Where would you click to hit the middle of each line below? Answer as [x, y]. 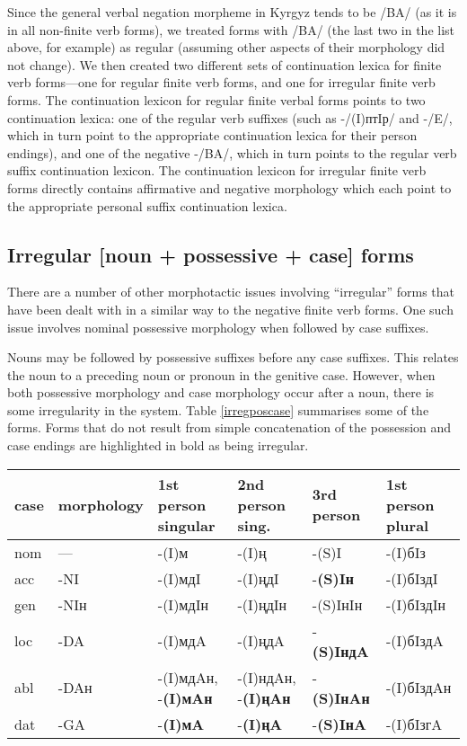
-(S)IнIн [337, 604]
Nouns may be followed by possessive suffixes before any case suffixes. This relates [233, 357]
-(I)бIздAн [419, 688]
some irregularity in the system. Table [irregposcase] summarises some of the [218, 409]
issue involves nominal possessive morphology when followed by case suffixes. [218, 327]
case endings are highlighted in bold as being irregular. [158, 445]
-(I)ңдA [261, 641]
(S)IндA [340, 651]
